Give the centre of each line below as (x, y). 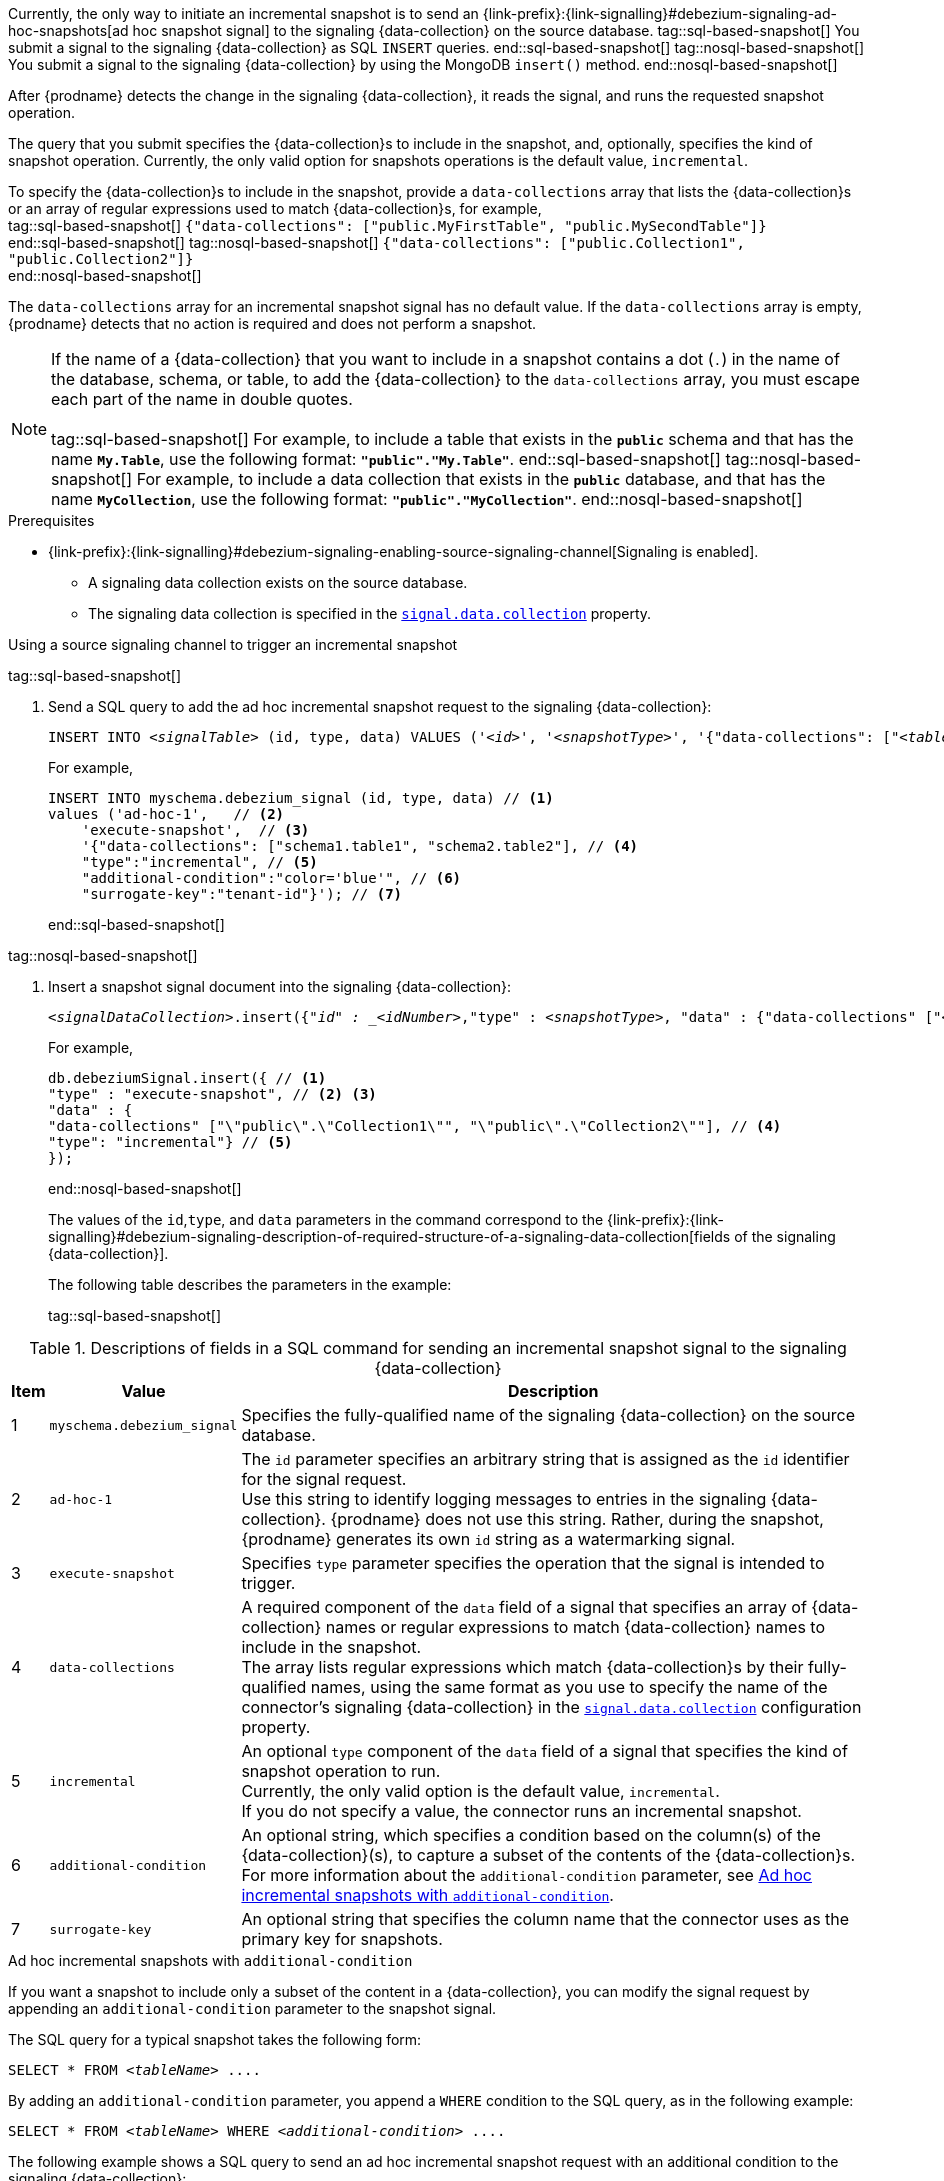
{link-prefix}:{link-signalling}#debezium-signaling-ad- (659, 13)
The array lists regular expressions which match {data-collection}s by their (522, 1667)
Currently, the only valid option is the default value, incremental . (480, 1791)
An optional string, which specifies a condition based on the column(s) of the (531, 1835)
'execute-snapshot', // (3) (195, 830)
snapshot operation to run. (341, 1771)
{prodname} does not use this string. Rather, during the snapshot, (577, 1519)
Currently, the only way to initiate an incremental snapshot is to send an (243, 13)
